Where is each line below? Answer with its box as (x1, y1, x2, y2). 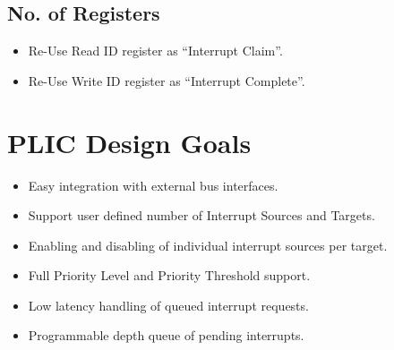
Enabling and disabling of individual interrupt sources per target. (28, 235, 388, 254)
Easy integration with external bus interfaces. (28, 175, 278, 194)
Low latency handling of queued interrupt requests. (28, 295, 309, 314)
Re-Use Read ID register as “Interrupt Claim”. (28, 41, 283, 60)
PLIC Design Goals (7, 124, 252, 160)
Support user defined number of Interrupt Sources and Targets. (28, 206, 375, 225)
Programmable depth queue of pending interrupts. (28, 326, 304, 345)
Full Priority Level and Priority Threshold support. (28, 266, 311, 285)
